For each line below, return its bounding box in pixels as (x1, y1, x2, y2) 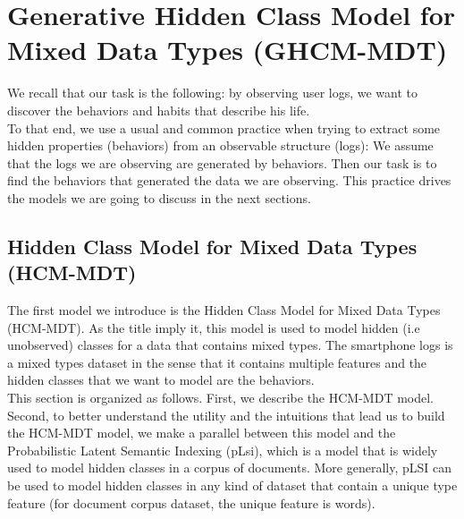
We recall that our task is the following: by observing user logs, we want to (7, 83, 418, 102)
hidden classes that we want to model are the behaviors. (7, 370, 315, 389)
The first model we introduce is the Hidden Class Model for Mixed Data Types (7, 301, 441, 319)
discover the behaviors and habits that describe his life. (7, 100, 310, 119)
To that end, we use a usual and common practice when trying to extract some (7, 118, 441, 137)
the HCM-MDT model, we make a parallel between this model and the (7, 423, 396, 442)
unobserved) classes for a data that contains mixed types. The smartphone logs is (7, 336, 453, 354)
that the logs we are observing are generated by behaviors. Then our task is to (7, 153, 437, 172)
